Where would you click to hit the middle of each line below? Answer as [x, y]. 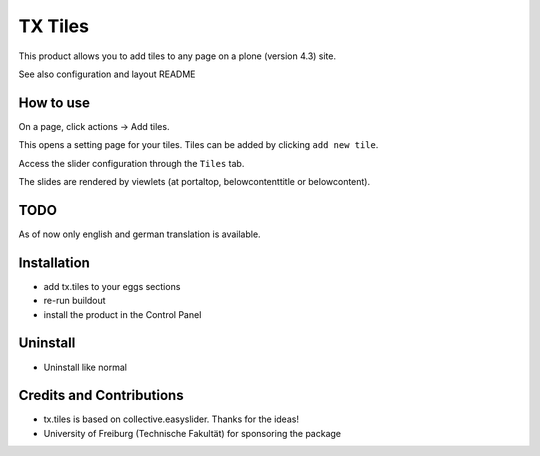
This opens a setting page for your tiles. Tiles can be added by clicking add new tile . [198, 145]
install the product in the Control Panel [122, 314]
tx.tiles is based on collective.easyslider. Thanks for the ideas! [171, 419]
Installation [54, 262]
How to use [54, 102]
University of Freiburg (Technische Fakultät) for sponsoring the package [192, 433]
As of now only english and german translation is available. [139, 234]
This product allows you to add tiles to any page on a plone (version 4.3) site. [177, 56]
